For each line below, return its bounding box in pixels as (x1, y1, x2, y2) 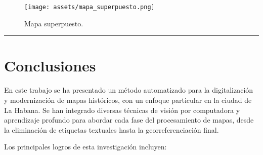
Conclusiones (4, 55, 96, 76)
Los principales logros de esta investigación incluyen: (4, 141, 167, 152)
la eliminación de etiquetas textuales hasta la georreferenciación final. (4, 124, 219, 135)
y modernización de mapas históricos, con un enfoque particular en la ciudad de (4, 94, 252, 105)
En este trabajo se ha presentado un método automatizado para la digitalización (4, 85, 253, 95)
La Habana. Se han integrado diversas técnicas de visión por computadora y (4, 104, 240, 115)
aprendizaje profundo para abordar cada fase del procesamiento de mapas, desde (4, 114, 254, 125)
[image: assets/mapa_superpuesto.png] (24, 4, 155, 11)
